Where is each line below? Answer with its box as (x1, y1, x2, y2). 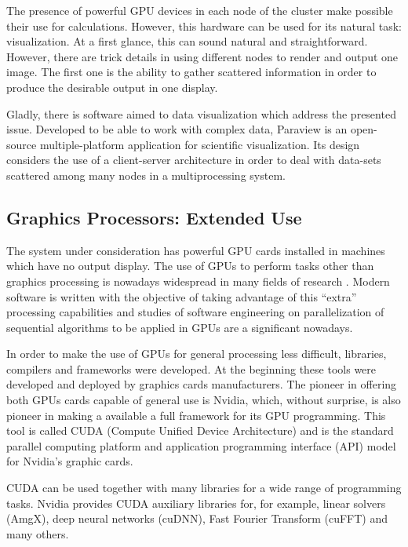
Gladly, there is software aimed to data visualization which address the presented (6, 105, 396, 122)
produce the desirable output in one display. (6, 78, 218, 95)
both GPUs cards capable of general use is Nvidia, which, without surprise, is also (6, 392, 401, 408)
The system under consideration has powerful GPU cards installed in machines (6, 242, 385, 258)
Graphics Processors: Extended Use (6, 205, 302, 229)
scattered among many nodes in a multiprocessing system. (6, 166, 286, 183)
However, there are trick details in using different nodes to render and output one (6, 48, 399, 64)
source (6, 136, 37, 152)
